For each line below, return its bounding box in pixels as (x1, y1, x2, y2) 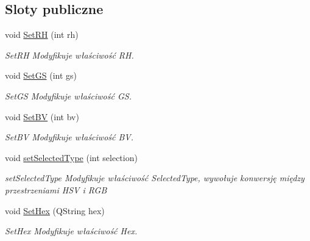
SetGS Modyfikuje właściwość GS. (5, 89, 132, 102)
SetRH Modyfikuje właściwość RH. (5, 48, 134, 61)
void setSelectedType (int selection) (5, 151, 138, 164)
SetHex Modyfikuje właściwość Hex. (5, 225, 138, 237)
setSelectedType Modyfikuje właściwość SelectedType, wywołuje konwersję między (5, 171, 305, 184)
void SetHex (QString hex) (5, 204, 105, 217)
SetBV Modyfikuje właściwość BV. (5, 131, 134, 143)
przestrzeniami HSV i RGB (5, 183, 107, 196)
